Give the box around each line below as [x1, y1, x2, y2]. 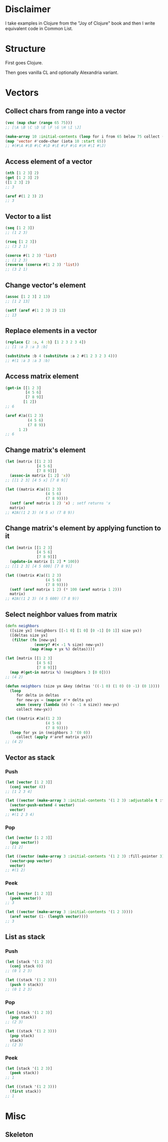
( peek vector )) [9, 895, 41, 901]
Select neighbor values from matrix [5, 610, 117, 619]
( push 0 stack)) [9, 982, 43, 987]
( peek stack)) [9, 1071, 39, 1076]
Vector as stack [5, 753, 55, 762]
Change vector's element [5, 281, 86, 289]
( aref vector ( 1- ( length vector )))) [9, 914, 88, 920]
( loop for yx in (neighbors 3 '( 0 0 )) [9, 730, 91, 735]
